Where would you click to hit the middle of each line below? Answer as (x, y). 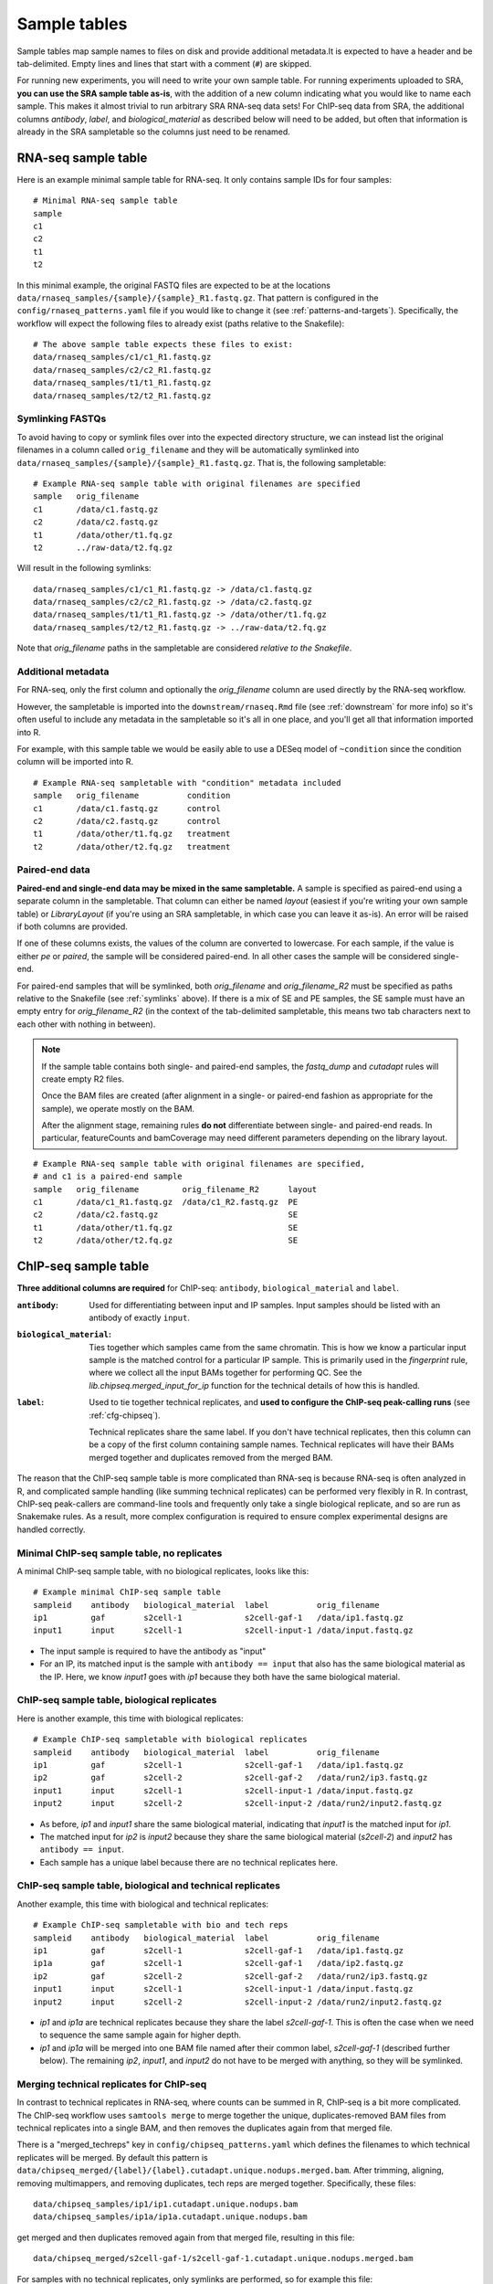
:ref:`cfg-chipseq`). (125, 1415)
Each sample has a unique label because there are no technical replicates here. (189, 1862)
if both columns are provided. (72, 926)
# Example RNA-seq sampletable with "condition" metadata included (187, 782)
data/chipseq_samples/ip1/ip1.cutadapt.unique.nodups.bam (166, 2204)
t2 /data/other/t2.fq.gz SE (166, 1241)
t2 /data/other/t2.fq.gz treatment (132, 846)
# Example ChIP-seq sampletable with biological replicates (170, 1739)
